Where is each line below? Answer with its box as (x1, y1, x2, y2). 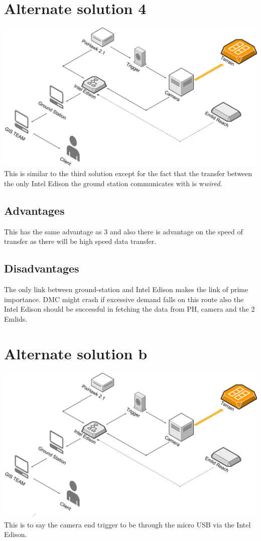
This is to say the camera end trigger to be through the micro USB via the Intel (4, 519, 251, 529)
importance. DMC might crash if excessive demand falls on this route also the (4, 294, 244, 304)
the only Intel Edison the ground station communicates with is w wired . (4, 178, 222, 188)
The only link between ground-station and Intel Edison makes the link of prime (4, 284, 248, 295)
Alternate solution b (4, 343, 148, 363)
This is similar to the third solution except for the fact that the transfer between (4, 168, 252, 179)
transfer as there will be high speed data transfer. (4, 236, 157, 246)
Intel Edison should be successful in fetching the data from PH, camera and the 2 (4, 304, 255, 314)
